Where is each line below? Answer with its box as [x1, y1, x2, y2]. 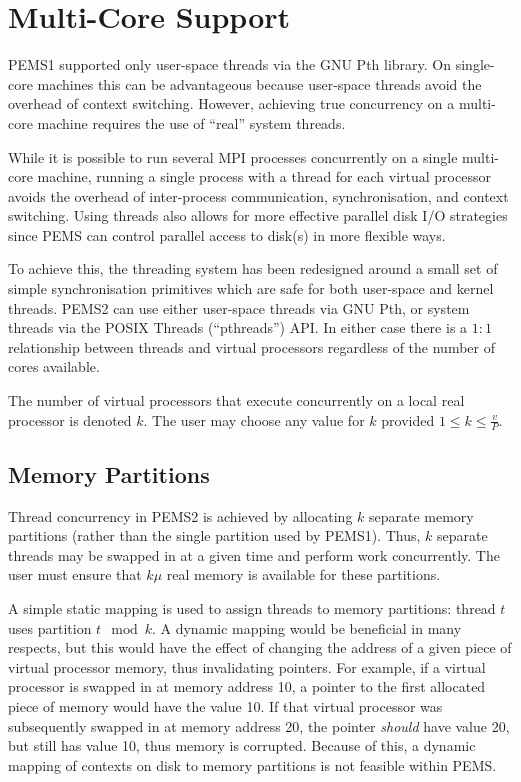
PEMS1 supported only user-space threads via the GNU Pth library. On [8, 54, 452, 75]
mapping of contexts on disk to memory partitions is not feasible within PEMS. [8, 754, 497, 775]
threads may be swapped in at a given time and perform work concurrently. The [8, 544, 500, 565]
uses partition [8, 617, 92, 638]
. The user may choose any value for [143, 409, 365, 430]
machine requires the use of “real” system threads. [37, 112, 346, 133]
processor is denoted [8, 409, 132, 430]
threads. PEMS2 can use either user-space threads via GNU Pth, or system [8, 297, 470, 318]
